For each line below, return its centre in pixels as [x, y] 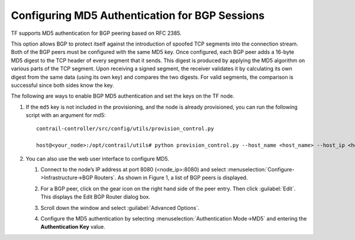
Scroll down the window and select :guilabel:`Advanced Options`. [120, 207]
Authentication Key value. [73, 227]
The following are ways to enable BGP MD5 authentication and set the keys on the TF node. [123, 96]
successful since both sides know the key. [63, 85]
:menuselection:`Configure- [261, 170]
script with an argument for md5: [66, 115]
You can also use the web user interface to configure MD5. [98, 158]
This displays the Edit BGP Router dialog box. [96, 197]
